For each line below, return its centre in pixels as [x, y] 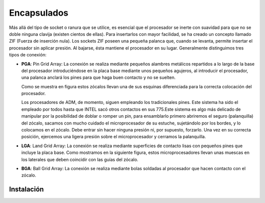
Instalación [26, 190]
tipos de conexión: [28, 55]
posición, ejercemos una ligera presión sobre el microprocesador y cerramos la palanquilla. [114, 137]
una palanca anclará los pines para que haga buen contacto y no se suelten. [99, 77]
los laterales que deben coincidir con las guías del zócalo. [80, 159]
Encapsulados [39, 13]
